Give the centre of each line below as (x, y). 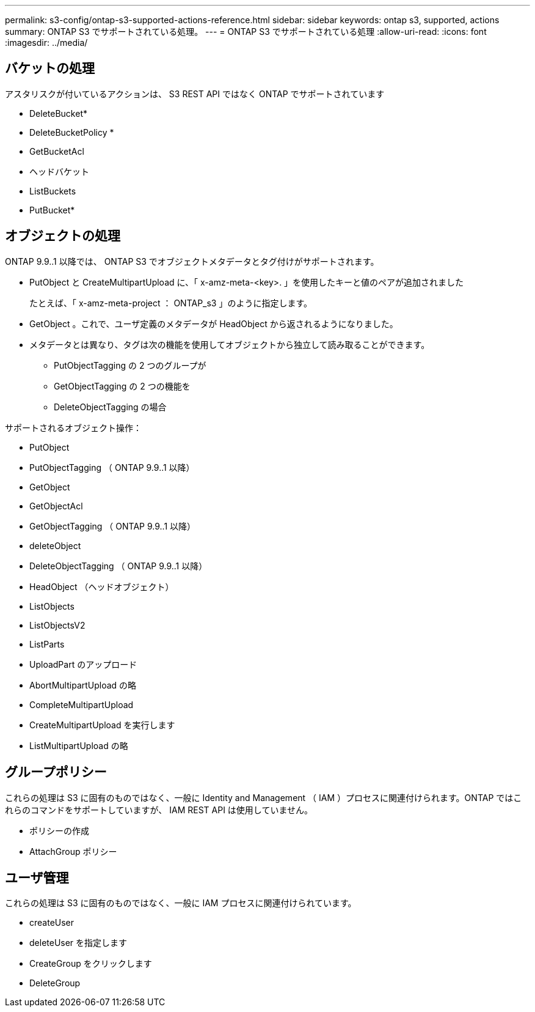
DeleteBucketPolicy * (72, 132)
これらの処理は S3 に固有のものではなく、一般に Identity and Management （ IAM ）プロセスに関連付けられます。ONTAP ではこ (264, 797)
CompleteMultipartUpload (82, 704)
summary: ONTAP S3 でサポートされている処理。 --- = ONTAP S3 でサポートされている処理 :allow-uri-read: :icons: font (246, 31)
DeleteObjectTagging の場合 (110, 407)
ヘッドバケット (59, 171)
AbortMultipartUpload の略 (83, 685)
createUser (52, 923)
